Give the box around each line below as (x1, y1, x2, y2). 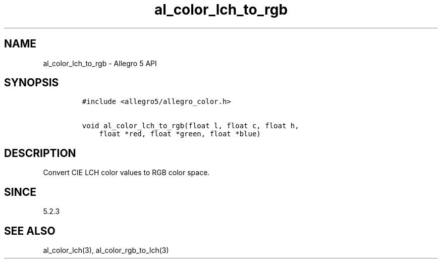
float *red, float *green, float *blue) (99, 130, 261, 138)
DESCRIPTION (4, 146, 76, 160)
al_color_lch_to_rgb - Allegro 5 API (43, 59, 157, 68)
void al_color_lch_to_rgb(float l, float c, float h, (82, 122, 299, 130)
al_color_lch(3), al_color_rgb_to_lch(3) (43, 245, 169, 254)
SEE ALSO (4, 224, 56, 237)
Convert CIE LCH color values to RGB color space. (43, 168, 210, 177)
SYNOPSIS (4, 76, 59, 89)
